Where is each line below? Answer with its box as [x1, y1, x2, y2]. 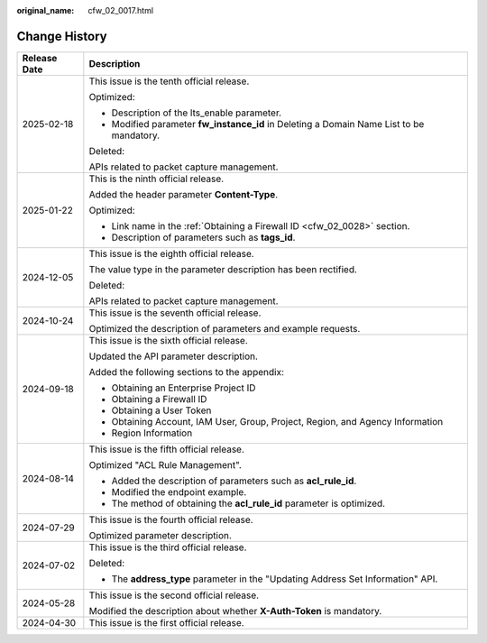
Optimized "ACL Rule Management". [88, 458, 243, 471]
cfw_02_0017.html [87, 5, 153, 15]
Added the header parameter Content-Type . [88, 188, 279, 200]
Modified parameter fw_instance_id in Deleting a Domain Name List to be [111, 117, 425, 130]
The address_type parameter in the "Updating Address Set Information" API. [111, 573, 438, 585]
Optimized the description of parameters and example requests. [88, 322, 361, 335]
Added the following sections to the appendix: [88, 365, 284, 378]
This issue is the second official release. [88, 589, 260, 602]
